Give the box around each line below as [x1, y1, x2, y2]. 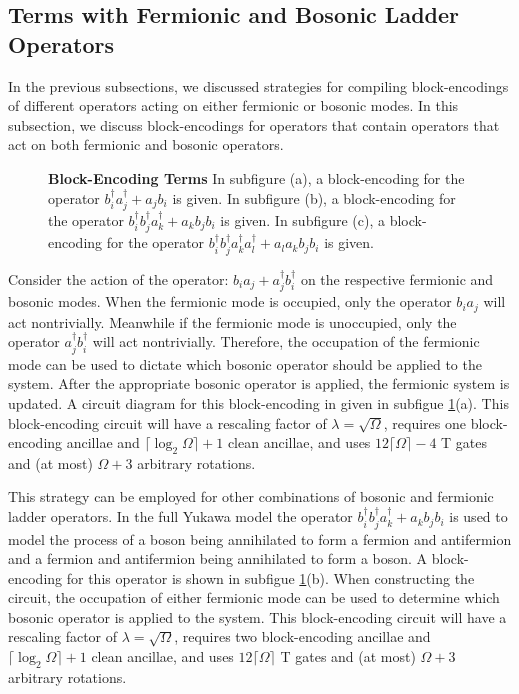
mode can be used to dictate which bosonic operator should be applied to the [8, 353, 482, 374]
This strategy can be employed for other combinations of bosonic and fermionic [8, 486, 494, 507]
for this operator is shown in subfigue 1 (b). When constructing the [66, 567, 475, 588]
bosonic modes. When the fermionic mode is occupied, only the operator [8, 291, 452, 312]
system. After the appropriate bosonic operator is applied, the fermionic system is [8, 373, 510, 394]
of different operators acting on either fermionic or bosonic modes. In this [8, 95, 459, 116]
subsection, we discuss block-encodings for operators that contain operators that [8, 114, 500, 135]
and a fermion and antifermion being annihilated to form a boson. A [8, 548, 428, 569]
